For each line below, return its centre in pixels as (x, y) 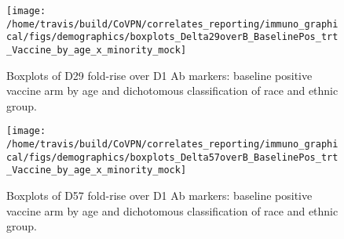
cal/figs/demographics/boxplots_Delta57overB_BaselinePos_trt (172, 157)
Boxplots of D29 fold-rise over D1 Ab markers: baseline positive (159, 75)
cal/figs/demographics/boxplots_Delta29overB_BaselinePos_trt (172, 37)
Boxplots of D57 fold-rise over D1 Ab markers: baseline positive (159, 196)
